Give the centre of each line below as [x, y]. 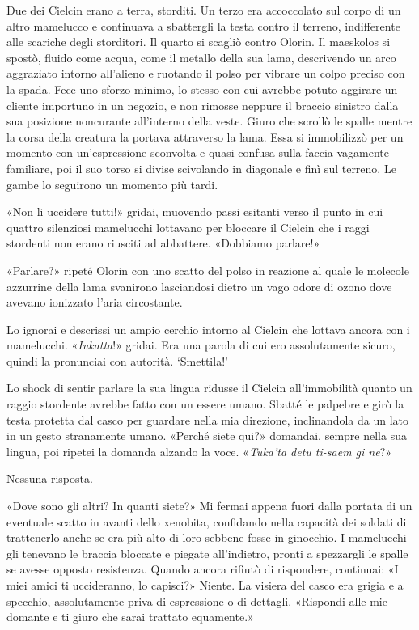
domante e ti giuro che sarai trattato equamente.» [130, 617]
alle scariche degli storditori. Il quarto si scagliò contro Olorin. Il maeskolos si [199, 42]
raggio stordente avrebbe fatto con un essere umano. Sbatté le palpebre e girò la [205, 404]
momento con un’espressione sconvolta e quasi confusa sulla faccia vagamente [198, 152]
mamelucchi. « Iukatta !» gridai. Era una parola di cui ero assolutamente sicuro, [201, 345]
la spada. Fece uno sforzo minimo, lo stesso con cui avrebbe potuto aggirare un [202, 89]
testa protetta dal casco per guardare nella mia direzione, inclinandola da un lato [207, 419]
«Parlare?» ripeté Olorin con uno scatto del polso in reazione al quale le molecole [208, 270]
